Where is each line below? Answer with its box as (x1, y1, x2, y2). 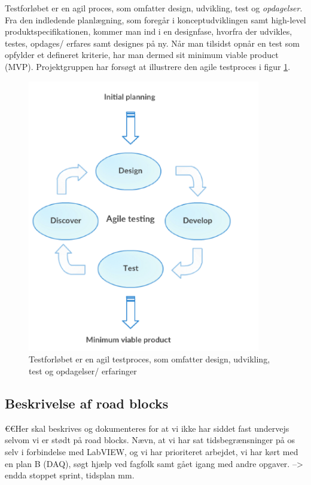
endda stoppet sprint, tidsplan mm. (5, 469, 135, 481)
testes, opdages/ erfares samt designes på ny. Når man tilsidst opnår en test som (5, 36, 300, 49)
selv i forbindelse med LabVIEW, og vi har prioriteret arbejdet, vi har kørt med (5, 445, 298, 457)
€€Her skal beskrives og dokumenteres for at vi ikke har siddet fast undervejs (5, 422, 289, 434)
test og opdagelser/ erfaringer (29, 364, 137, 377)
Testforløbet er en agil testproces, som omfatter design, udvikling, (29, 353, 270, 365)
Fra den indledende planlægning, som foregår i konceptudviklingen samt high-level (5, 13, 306, 26)
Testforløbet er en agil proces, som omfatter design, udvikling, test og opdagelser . (5, 2, 303, 14)
